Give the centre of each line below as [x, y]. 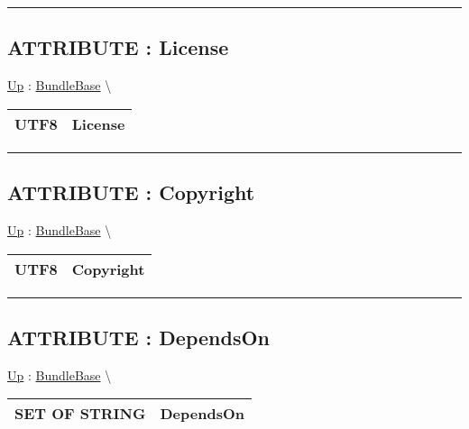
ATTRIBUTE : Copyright [131, 192]
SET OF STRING [80, 414]
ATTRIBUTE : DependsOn [139, 337]
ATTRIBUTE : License [118, 47]
